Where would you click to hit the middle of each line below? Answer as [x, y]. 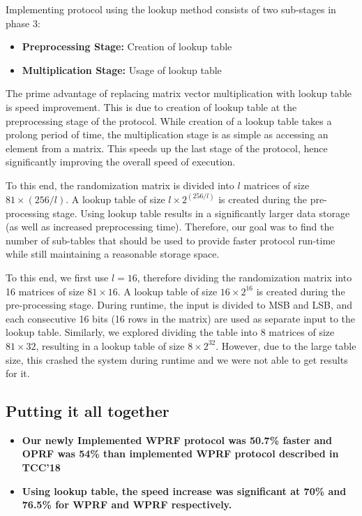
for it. [18, 373]
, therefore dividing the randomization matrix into [244, 277]
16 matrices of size [45, 291]
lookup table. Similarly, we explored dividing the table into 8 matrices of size [170, 332]
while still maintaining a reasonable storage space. [113, 254]
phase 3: [23, 23]
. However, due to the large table [286, 345]
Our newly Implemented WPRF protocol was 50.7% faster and [177, 440]
